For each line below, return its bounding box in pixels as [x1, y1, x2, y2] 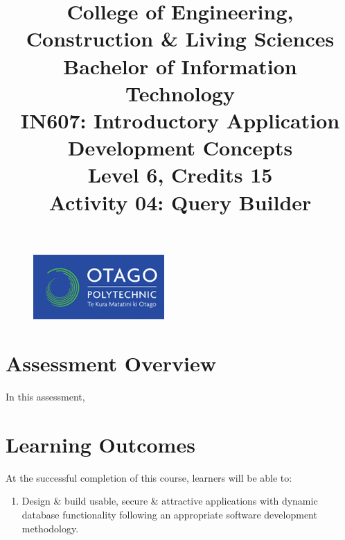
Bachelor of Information [63, 51, 297, 80]
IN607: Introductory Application [20, 106, 340, 134]
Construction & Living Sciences [26, 24, 335, 53]
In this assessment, [6, 389, 85, 404]
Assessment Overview [6, 349, 217, 378]
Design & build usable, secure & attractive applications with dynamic [21, 493, 318, 508]
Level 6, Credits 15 [87, 160, 273, 189]
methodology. [21, 521, 79, 535]
